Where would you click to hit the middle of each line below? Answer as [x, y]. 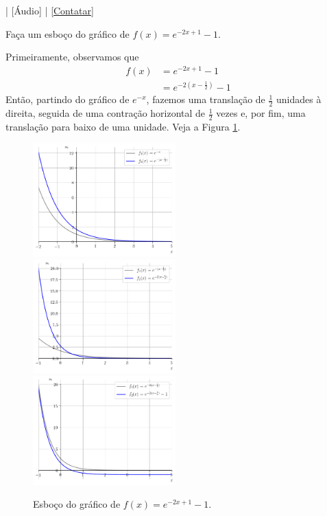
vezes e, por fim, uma [261, 113]
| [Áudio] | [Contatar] [50, 10]
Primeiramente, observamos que [72, 57]
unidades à [299, 99]
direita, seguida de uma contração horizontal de [106, 113]
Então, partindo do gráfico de [68, 99]
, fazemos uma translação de [206, 99]
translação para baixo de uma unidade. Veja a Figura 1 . [123, 127]
